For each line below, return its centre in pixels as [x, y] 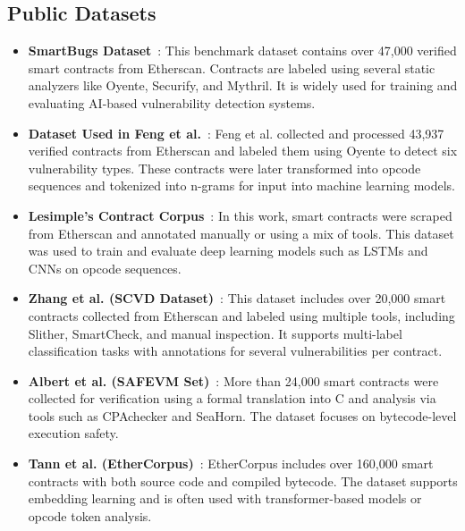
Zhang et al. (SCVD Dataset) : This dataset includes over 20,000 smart [237, 298]
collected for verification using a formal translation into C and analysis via [232, 398]
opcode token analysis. [90, 515]
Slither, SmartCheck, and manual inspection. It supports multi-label [215, 333]
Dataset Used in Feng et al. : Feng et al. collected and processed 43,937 [236, 133]
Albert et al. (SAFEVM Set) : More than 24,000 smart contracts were [233, 380]
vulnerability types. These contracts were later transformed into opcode [224, 168]
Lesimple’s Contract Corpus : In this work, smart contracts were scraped [240, 215]
